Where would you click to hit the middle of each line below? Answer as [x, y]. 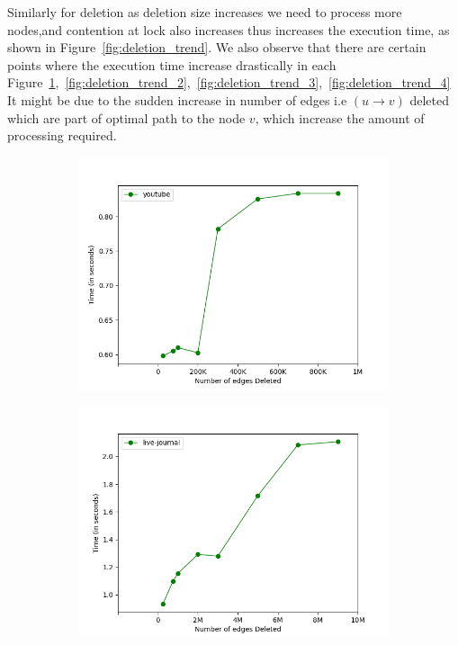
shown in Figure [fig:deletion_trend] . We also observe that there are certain [217, 47]
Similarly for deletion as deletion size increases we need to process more [205, 12]
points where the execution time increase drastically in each [172, 64]
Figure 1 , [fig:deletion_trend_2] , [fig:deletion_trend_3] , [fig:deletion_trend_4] [229, 82]
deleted [430, 99]
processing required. [62, 135]
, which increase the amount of [340, 117]
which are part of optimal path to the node [126, 117]
